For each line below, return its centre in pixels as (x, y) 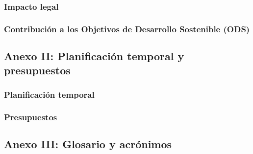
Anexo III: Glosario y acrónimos (88, 143)
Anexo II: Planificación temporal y (94, 56)
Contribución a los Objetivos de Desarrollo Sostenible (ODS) (127, 29)
